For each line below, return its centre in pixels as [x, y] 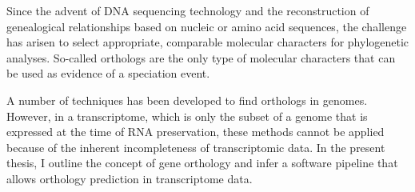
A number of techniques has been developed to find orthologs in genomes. [187, 100]
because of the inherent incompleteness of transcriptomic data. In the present [196, 147]
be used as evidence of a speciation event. [108, 73]
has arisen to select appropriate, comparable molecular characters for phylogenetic [208, 42]
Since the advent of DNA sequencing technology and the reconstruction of [188, 10]
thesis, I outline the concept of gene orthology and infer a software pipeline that [202, 163]
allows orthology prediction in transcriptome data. [130, 178]
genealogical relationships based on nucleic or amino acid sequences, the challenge [207, 26]
